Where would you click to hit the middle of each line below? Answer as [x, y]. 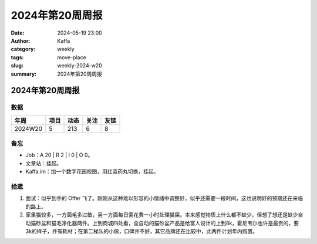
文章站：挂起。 [43, 163]
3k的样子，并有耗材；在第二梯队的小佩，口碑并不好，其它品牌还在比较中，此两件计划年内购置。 [142, 231]
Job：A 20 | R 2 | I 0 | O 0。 [59, 155]
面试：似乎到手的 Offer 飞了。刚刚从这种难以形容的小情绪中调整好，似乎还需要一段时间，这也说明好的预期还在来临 [164, 198]
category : [23, 49]
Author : [21, 40]
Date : [18, 33]
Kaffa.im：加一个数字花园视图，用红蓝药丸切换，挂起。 [92, 172]
